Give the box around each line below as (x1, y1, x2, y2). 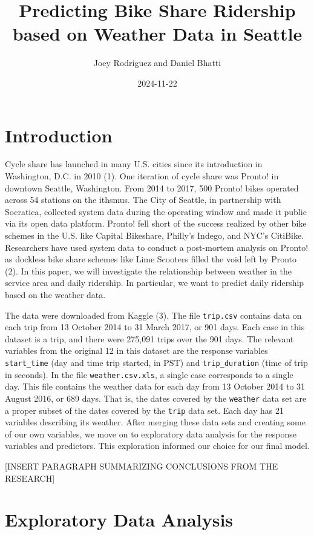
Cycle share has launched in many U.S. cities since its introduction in (5, 158, 263, 170)
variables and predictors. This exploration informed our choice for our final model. (5, 439, 310, 452)
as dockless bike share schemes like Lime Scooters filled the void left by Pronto (5, 253, 297, 265)
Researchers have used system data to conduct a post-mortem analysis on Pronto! (5, 241, 309, 253)
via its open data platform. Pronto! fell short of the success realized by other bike (5, 217, 307, 230)
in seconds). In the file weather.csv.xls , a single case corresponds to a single (5, 368, 293, 380)
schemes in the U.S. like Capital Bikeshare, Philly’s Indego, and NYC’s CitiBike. (5, 229, 304, 241)
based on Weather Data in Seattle (12, 21, 303, 46)
